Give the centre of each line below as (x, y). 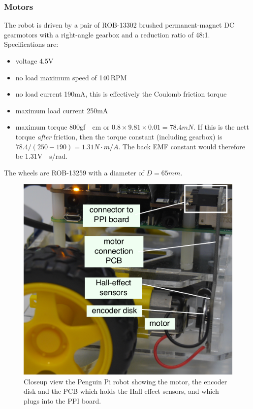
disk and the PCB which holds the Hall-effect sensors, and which (121, 391)
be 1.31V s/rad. (41, 156)
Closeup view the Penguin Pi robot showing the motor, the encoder (126, 381)
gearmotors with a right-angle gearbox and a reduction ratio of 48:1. (107, 34)
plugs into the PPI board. (63, 400)
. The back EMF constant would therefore (182, 146)
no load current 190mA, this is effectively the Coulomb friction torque (121, 94)
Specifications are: (31, 44)
